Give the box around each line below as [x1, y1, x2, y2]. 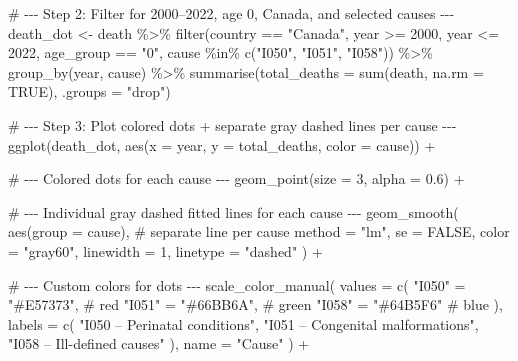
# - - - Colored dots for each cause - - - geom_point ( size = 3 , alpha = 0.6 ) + [8, 168, 465, 189]
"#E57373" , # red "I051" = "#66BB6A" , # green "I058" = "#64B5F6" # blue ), [8, 294, 503, 315]
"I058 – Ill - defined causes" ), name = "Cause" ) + [8, 333, 310, 354]
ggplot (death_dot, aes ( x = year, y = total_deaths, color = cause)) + [8, 134, 436, 155]
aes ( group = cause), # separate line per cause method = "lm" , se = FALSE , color [8, 221, 510, 242]
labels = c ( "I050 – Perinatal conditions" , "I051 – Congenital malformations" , [8, 313, 479, 334]
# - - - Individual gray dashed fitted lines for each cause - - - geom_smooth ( [8, 201, 459, 222]
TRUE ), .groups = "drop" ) [8, 81, 171, 102]
